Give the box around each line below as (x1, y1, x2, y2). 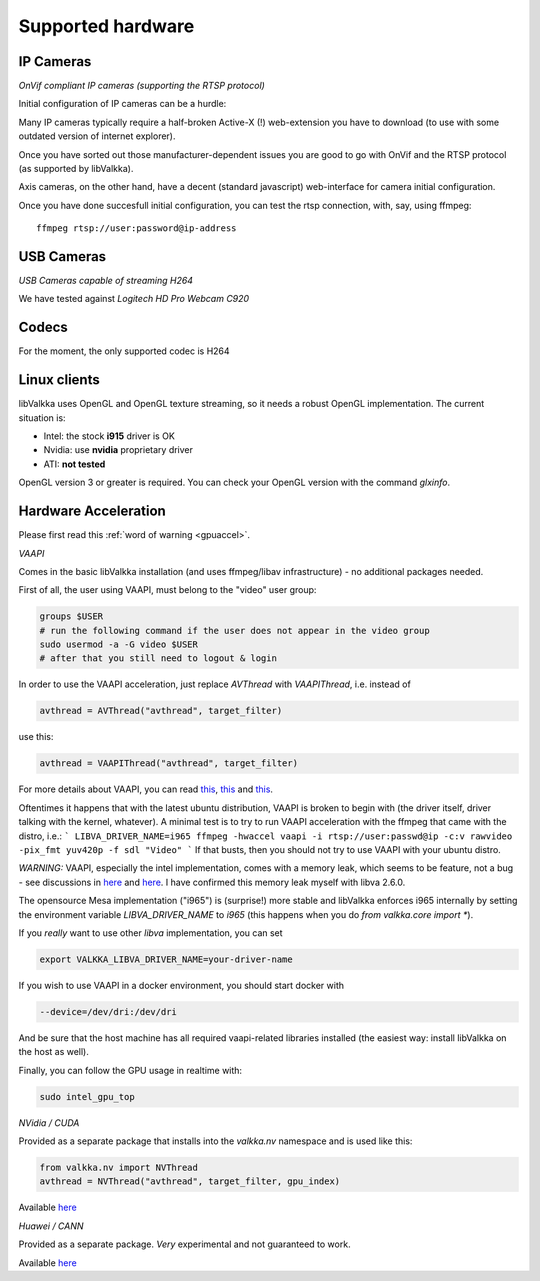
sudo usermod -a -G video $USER (39, 639, 199, 650)
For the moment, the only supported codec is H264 (18, 345, 230, 357)
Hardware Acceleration (18, 503, 167, 520)
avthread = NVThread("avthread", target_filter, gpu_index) (39, 1176, 341, 1187)
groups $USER (39, 611, 104, 622)
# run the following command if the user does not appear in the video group (39, 625, 430, 636)
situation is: (18, 411, 66, 424)
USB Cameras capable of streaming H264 (18, 275, 194, 287)
